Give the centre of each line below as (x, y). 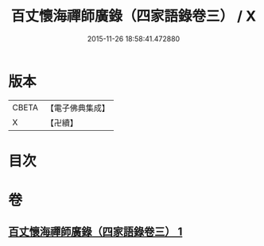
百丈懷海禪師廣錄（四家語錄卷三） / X (134, 16)
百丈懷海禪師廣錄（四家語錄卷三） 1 (95, 232)
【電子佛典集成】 (78, 108)
